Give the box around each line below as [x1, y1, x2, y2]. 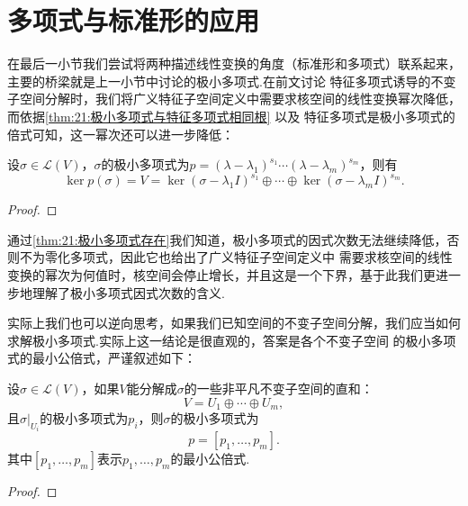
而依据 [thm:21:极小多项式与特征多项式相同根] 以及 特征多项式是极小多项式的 [7, 106, 455, 125]
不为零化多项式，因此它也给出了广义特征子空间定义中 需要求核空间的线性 [19, 248, 453, 267]
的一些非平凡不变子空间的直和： [184, 378, 373, 397]
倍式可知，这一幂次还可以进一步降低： [7, 124, 234, 143]
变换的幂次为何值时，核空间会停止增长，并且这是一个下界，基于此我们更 [7, 265, 436, 284]
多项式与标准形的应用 [7, 2, 260, 39]
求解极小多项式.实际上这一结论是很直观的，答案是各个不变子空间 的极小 [7, 330, 431, 349]
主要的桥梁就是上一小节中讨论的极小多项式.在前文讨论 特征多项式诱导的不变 [7, 71, 456, 90]
